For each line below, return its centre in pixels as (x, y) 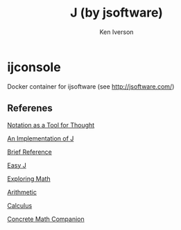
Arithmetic (22, 192)
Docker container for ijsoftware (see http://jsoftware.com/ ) (91, 86)
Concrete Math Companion (46, 219)
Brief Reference (29, 152)
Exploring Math (29, 179)
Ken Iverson (117, 32)
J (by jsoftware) (117, 13)
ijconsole (34, 67)
